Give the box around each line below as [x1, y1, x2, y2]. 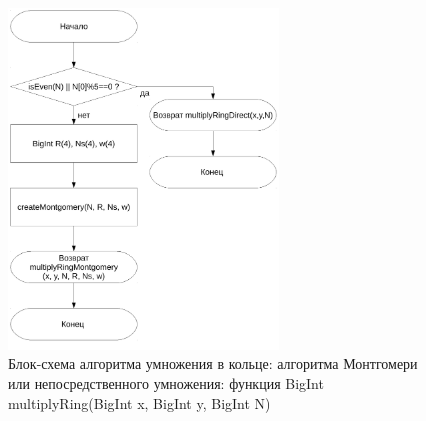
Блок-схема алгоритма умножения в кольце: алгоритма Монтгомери [8, 353, 418, 374]
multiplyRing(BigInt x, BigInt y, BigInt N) [8, 392, 271, 413]
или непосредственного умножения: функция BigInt [8, 373, 324, 394]
